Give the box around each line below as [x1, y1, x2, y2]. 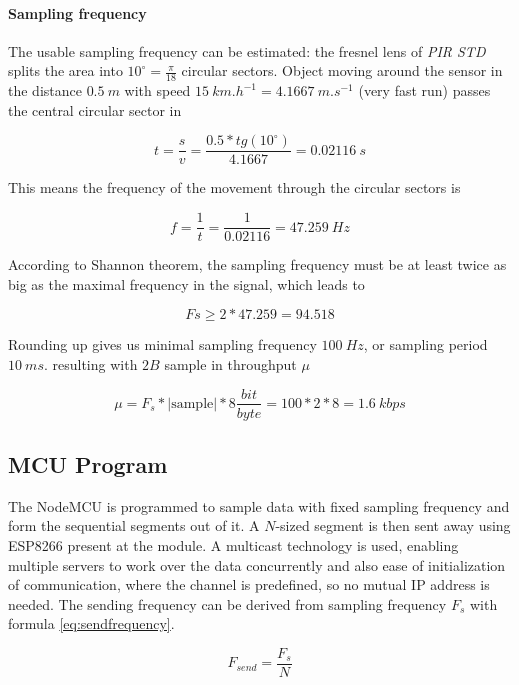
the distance [8, 80, 82, 101]
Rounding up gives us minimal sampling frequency [8, 334, 317, 355]
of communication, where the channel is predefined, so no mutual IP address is [8, 574, 490, 595]
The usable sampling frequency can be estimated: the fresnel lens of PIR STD [8, 40, 486, 61]
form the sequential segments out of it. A [8, 515, 260, 536]
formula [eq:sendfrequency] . [8, 613, 175, 634]
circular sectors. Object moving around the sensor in [181, 60, 503, 81]
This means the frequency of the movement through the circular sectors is [8, 177, 461, 198]
